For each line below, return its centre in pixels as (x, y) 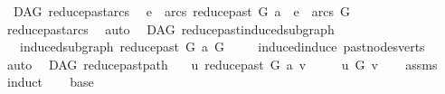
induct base (50, 82)
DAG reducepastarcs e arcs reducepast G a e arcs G (182, 11)
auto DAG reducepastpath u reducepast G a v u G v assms (222, 64)
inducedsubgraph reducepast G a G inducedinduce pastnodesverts (222, 47)
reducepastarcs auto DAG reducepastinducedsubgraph (170, 28)
